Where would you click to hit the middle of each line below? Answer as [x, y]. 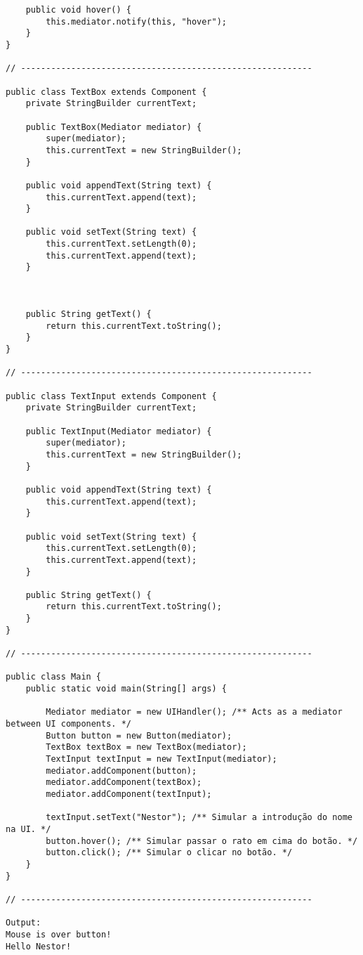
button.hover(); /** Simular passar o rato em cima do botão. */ [202, 841]
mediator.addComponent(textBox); [124, 782]
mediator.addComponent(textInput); [129, 794]
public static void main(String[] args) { [126, 689]
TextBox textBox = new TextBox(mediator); [146, 747]
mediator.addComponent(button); [121, 771]
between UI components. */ [68, 724]
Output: [24, 923]
